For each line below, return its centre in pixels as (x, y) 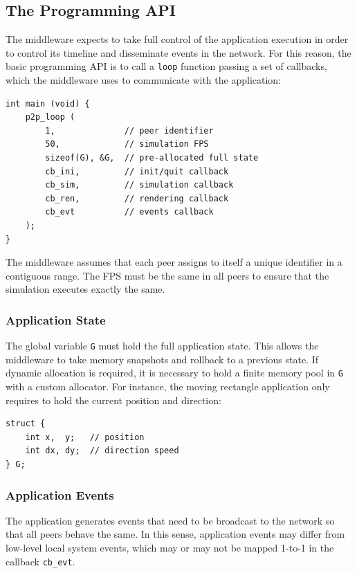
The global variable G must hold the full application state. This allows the (162, 346)
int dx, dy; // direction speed (102, 451)
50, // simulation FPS (127, 144)
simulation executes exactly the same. (85, 289)
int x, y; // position (85, 437)
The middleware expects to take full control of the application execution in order (177, 39)
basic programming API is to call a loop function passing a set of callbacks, (166, 66)
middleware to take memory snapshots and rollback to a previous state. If (162, 359)
